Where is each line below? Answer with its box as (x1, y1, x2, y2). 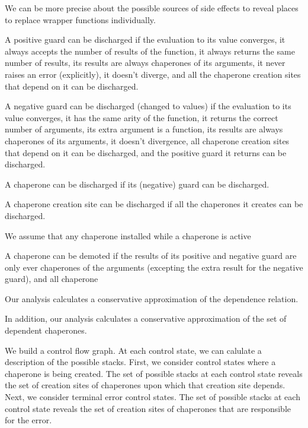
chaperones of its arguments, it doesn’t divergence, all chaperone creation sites (5, 134, 290, 147)
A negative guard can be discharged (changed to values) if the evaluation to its (5, 100, 291, 112)
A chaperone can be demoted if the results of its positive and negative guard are (5, 249, 297, 262)
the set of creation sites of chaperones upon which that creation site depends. (5, 379, 285, 391)
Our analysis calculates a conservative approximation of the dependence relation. (5, 292, 299, 305)
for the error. (5, 414, 52, 426)
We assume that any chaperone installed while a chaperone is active (5, 229, 251, 242)
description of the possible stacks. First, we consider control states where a (5, 356, 276, 368)
